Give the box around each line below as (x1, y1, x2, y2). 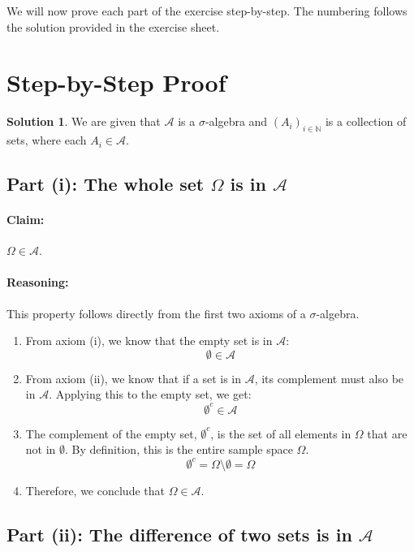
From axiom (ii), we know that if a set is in (25, 369, 241, 386)
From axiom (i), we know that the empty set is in (25, 332, 273, 349)
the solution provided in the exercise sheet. (6, 18, 220, 35)
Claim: (6, 211, 45, 228)
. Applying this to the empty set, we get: (49, 386, 252, 403)
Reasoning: (6, 274, 69, 291)
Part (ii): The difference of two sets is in (6, 522, 352, 547)
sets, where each (6, 132, 87, 149)
